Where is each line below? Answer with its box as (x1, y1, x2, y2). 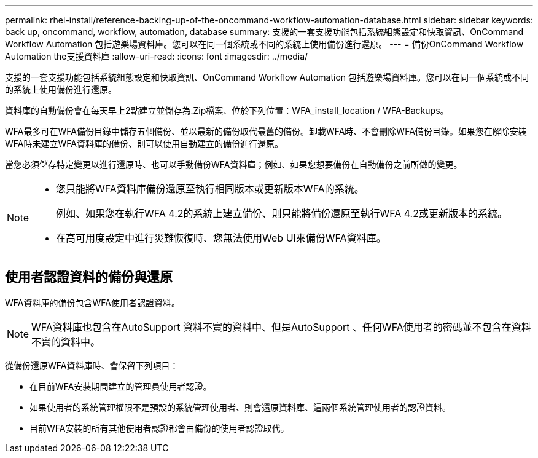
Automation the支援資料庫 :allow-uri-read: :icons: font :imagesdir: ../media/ (5, 51, 308, 61)
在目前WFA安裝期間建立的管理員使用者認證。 (29, 381, 212, 392)
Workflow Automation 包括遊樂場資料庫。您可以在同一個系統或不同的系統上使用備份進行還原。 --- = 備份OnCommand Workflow (5, 39, 524, 49)
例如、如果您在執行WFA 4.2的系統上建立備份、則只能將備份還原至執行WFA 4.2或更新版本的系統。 (56, 207, 507, 219)
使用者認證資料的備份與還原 (5, 269, 173, 285)
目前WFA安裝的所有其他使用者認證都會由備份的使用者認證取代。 (29, 422, 289, 433)
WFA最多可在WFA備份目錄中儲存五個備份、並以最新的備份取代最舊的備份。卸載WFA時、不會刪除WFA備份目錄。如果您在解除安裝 (5, 126, 527, 136)
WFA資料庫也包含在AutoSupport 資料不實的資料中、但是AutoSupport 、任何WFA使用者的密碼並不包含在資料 (31, 320, 531, 333)
